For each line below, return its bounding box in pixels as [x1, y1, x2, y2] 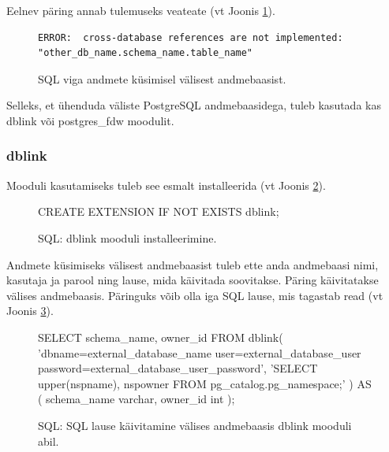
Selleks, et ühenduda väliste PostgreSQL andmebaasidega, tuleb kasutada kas [6, 97, 381, 113]
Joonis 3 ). [6, 302, 54, 319]
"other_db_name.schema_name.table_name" [38, 47, 253, 59]
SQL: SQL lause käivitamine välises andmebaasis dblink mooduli [38, 417, 352, 433]
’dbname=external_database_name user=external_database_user [38, 344, 361, 361]
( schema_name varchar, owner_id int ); [38, 391, 235, 407]
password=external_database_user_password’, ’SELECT [38, 360, 318, 376]
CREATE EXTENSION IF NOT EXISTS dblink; [38, 203, 279, 220]
